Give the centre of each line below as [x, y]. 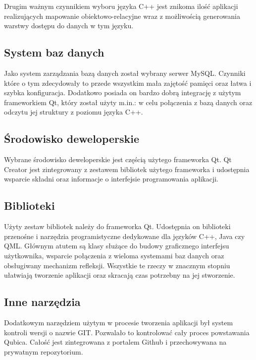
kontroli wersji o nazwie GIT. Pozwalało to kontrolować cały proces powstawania [127, 332]
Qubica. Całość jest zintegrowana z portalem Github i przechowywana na [115, 342]
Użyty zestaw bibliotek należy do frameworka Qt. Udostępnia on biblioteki [117, 226]
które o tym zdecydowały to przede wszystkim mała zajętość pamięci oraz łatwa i [128, 83]
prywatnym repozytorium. [44, 351]
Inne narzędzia [42, 302]
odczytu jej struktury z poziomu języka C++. [74, 112]
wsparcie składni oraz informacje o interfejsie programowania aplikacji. [111, 179]
